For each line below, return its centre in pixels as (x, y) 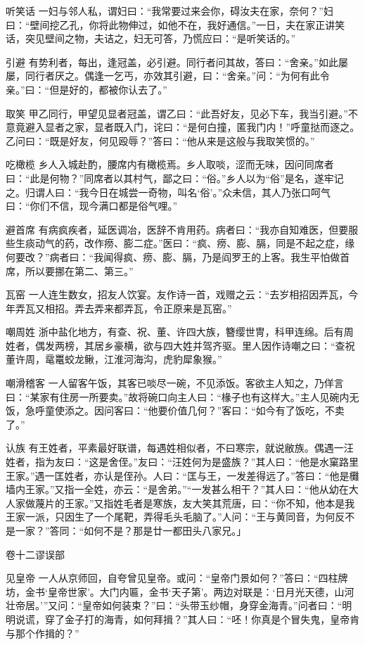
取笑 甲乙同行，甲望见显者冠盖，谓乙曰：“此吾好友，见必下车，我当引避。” (177, 113)
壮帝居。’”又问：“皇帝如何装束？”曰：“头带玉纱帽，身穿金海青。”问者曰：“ (174, 605)
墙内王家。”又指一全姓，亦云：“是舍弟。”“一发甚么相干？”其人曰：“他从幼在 (177, 489)
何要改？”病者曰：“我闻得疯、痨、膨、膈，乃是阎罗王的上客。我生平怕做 (173, 256)
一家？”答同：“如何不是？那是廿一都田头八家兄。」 (131, 530)
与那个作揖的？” (43, 633)
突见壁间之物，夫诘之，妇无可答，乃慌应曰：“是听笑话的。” (160, 38)
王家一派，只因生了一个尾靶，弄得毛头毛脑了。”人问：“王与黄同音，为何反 (175, 517)
